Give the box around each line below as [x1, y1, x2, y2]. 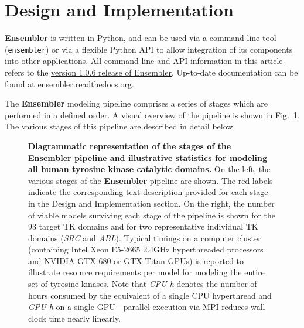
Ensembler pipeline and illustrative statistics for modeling [28, 151, 268, 163]
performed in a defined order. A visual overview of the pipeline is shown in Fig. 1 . [5, 108, 300, 121]
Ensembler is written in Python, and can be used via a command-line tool [5, 32, 276, 44]
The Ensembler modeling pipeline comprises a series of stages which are [5, 97, 268, 110]
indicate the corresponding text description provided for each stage [28, 186, 268, 198]
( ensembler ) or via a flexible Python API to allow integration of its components [5, 43, 293, 55]
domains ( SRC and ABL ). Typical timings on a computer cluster [28, 231, 261, 244]
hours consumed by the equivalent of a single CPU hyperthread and [28, 289, 272, 301]
